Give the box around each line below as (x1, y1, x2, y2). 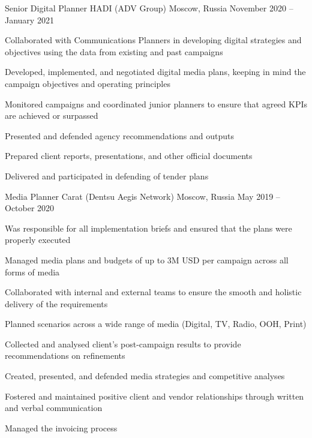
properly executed (5, 233, 71, 246)
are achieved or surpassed (5, 109, 98, 122)
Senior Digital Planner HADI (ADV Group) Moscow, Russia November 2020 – (5, 2, 293, 14)
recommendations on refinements (5, 349, 125, 362)
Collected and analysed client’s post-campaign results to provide (5, 337, 241, 350)
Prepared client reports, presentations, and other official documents (5, 149, 253, 162)
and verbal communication (5, 401, 103, 414)
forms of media (5, 265, 60, 278)
